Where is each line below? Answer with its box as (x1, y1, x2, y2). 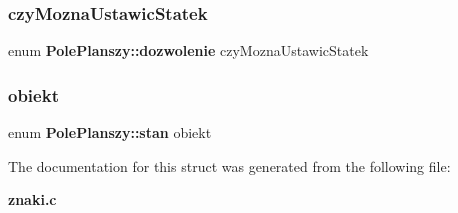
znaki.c (8, 189, 57, 210)
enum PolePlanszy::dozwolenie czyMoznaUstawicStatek (8, 40, 369, 61)
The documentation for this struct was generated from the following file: (8, 155, 451, 176)
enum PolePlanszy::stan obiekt (8, 122, 212, 143)
